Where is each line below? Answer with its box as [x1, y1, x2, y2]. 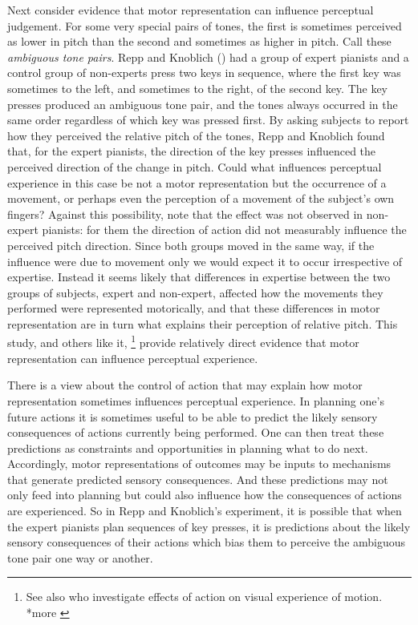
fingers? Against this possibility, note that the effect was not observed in [7, 205, 363, 222]
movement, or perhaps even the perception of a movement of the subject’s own [7, 190, 395, 207]
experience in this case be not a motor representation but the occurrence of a [7, 174, 387, 191]
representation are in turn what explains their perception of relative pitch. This [7, 315, 398, 332]
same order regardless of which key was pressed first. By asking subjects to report [7, 111, 409, 128]
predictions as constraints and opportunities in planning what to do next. [7, 439, 368, 456]
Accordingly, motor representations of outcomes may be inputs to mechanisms [7, 455, 392, 472]
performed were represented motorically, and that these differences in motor [7, 300, 380, 317]
